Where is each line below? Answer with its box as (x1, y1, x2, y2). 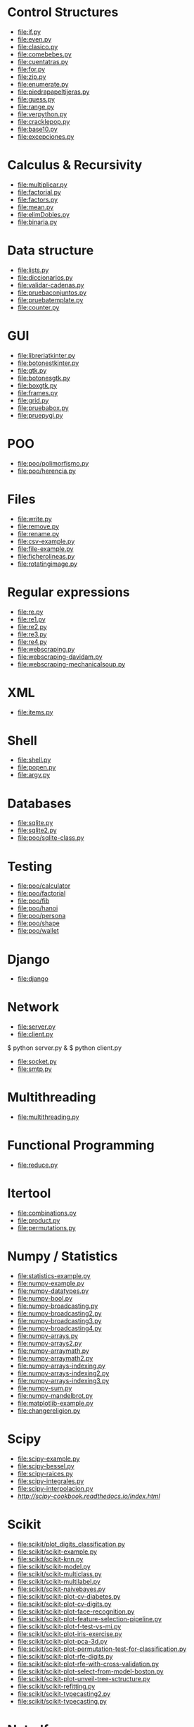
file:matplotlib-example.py (17, 1399, 93, 1407)
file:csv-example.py (17, 537, 75, 545)
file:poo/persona (17, 912, 66, 920)
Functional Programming (7, 1137, 155, 1153)
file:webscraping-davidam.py (17, 652, 103, 661)
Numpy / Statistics (7, 1249, 118, 1265)
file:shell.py (17, 755, 51, 765)
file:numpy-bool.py (17, 1294, 72, 1302)
